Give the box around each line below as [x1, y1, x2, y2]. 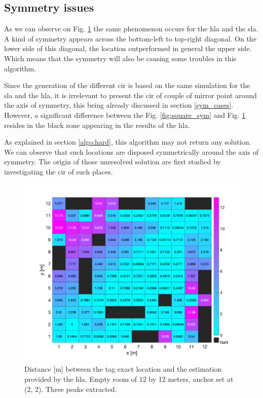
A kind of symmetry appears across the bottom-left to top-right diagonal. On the [4, 33, 256, 43]
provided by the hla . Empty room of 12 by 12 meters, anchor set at [24, 374, 234, 384]
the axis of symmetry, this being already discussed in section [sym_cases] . [4, 100, 234, 110]
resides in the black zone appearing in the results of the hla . [4, 119, 190, 130]
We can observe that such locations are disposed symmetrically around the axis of [4, 146, 258, 157]
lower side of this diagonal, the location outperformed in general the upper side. [4, 43, 252, 54]
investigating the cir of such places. [4, 166, 113, 176]
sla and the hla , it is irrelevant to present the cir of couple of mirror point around [4, 90, 257, 100]
